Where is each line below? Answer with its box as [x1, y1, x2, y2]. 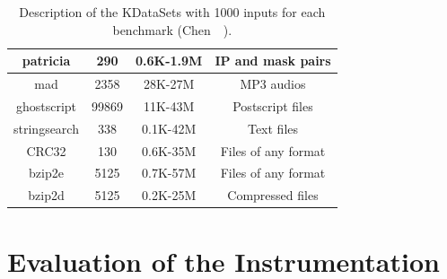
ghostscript [15, 96, 77, 115]
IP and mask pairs [215, 51, 331, 70]
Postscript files [232, 96, 313, 115]
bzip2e [29, 163, 64, 182]
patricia [22, 51, 71, 70]
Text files [247, 118, 299, 137]
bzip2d [28, 186, 65, 205]
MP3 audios [240, 74, 306, 93]
